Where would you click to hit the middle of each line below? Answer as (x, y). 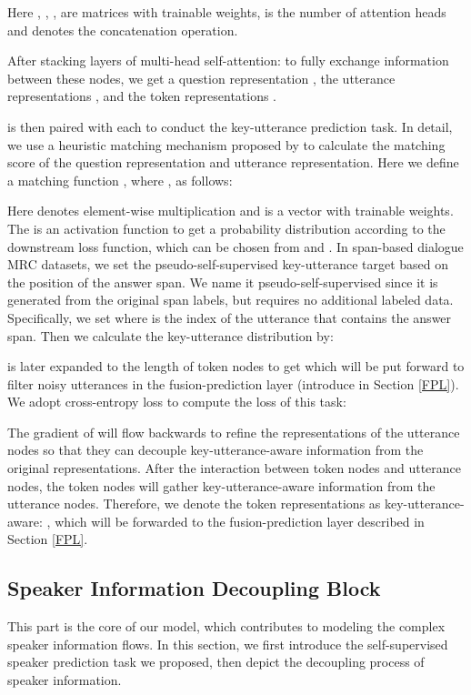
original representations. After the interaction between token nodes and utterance (235, 468)
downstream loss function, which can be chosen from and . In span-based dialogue (235, 246)
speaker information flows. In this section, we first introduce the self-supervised (228, 644)
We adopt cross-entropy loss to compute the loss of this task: (177, 402)
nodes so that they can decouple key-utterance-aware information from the (215, 450)
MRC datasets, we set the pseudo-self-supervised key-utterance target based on (228, 264)
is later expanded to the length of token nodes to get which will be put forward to (236, 366)
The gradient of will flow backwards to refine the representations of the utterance (234, 432)
